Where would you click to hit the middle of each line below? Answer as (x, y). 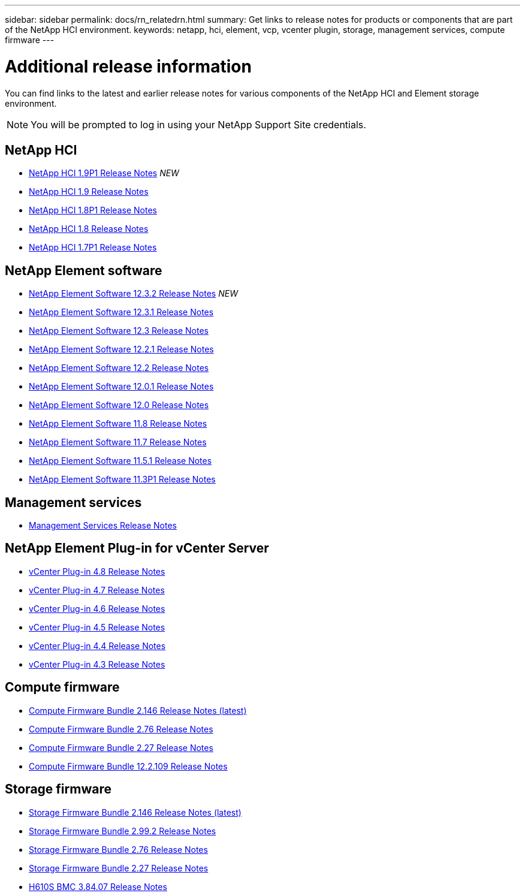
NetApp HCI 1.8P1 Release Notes (93, 210)
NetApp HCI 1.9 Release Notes (89, 192)
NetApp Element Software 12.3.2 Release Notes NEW (133, 294)
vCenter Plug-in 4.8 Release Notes (97, 571)
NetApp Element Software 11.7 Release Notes (118, 442)
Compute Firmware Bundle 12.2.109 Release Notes (128, 766)
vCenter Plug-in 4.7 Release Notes (97, 590)
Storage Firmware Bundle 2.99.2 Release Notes (123, 831)
